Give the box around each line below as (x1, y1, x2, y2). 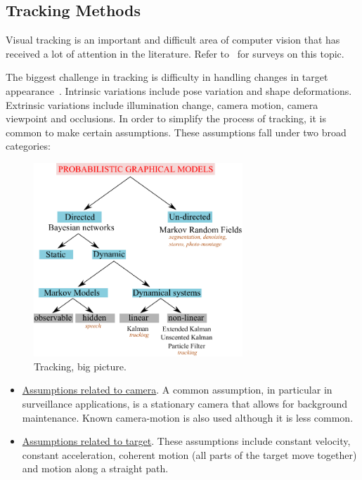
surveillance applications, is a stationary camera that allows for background (22, 396, 348, 411)
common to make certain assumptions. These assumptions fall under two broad (6, 124, 347, 139)
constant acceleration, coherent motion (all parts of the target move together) (22, 447, 357, 462)
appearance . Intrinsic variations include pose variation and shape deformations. (6, 83, 352, 98)
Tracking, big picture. (34, 358, 127, 373)
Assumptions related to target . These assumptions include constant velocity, (22, 434, 351, 448)
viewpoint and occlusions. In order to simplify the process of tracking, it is (6, 111, 327, 126)
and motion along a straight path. (22, 461, 169, 476)
